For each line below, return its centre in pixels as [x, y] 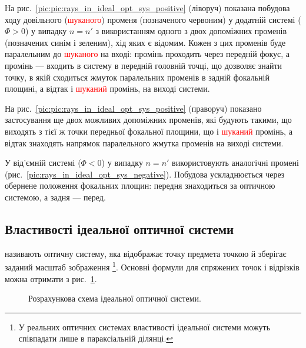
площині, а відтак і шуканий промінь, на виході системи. [107, 88]
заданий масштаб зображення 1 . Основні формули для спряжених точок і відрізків [152, 266]
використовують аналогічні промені [235, 163]
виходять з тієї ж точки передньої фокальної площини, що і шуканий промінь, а [149, 131]
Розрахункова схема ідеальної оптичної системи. [115, 298]
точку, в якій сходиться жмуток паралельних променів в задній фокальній [137, 77]
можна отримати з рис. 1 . [51, 278]
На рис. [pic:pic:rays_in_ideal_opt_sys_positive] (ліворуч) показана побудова [147, 8]
